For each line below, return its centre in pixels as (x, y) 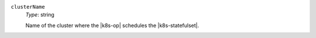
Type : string (40, 15)
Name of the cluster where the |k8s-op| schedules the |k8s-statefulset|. (112, 25)
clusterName (28, 7)
